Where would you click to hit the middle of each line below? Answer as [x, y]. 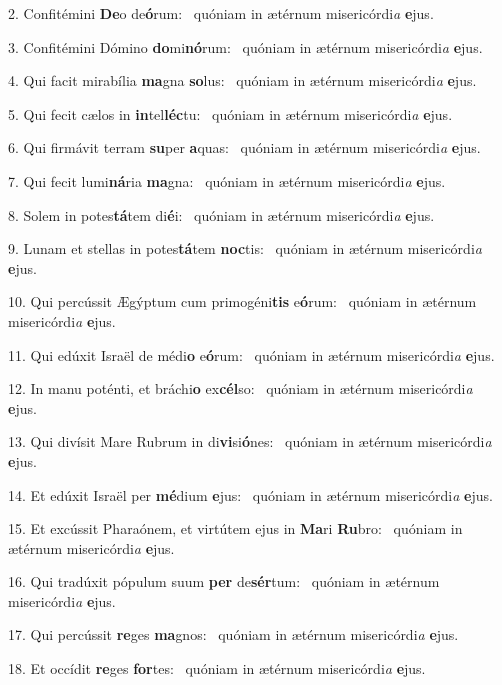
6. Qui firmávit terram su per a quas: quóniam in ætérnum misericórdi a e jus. [244, 147]
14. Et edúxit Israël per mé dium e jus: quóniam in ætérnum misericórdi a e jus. [250, 494]
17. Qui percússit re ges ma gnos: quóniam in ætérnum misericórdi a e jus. [233, 634]
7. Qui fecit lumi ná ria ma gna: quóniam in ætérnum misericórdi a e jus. [227, 180]
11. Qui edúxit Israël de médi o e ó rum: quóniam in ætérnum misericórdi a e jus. [251, 354]
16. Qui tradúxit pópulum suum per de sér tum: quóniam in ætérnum [224, 581]
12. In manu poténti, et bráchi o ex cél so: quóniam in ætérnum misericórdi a [240, 388]
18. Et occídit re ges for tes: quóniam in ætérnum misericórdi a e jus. [217, 668]
